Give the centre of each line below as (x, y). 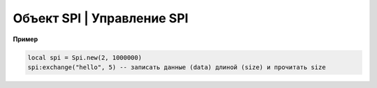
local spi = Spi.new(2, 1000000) (85, 57)
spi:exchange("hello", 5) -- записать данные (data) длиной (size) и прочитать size (177, 67)
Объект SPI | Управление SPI (101, 18)
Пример (25, 39)
